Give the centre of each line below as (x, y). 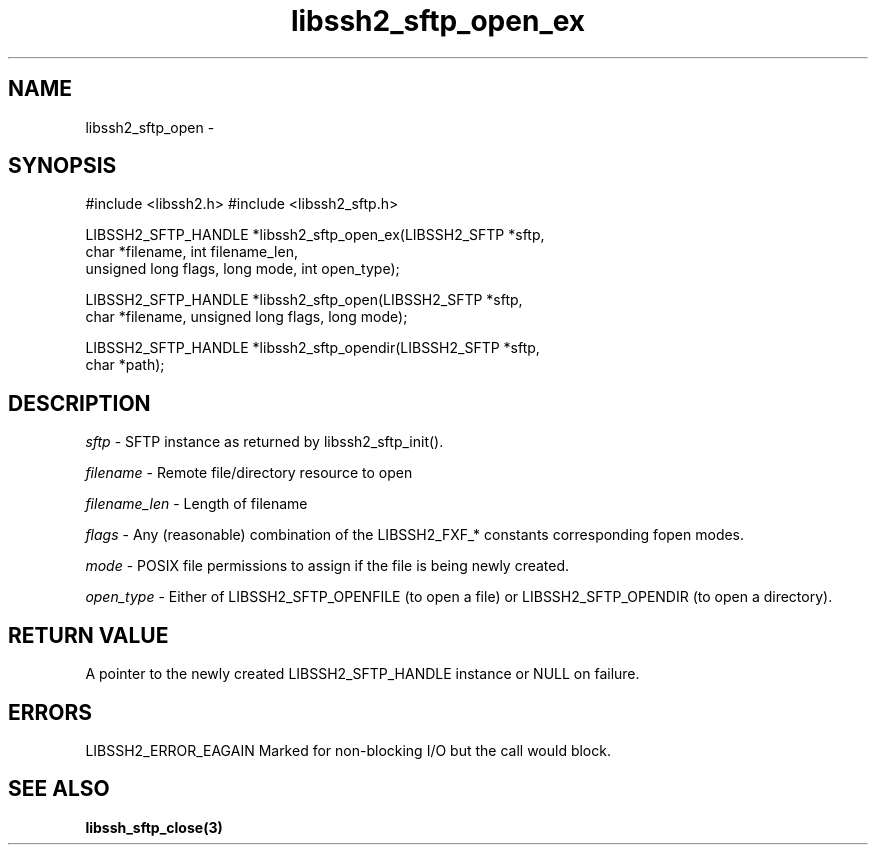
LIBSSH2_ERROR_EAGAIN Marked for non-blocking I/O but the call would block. (348, 750)
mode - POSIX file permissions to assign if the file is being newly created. (327, 566)
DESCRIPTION (79, 403)
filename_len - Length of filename (196, 504)
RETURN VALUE (88, 635)
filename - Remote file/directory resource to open (249, 473)
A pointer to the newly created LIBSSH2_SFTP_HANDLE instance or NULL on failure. (362, 674)
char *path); (125, 365)
